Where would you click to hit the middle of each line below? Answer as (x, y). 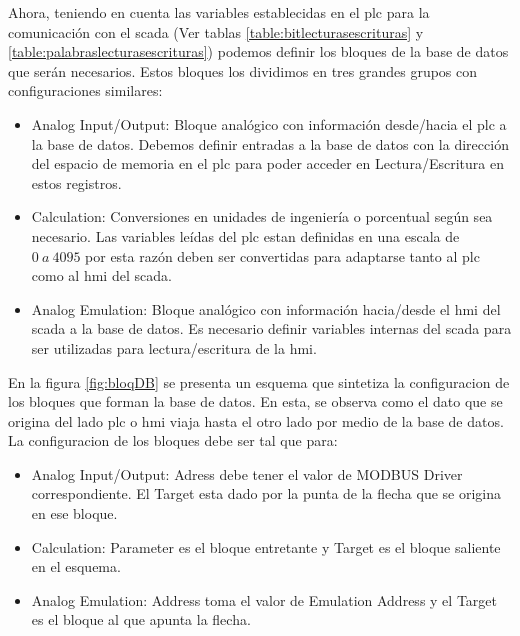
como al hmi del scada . (101, 275)
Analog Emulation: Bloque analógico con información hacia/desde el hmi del (266, 308)
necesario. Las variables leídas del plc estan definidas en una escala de (245, 235)
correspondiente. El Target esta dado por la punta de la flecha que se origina (266, 493)
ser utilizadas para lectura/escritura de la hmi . (174, 347)
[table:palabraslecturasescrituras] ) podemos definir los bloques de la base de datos (258, 51)
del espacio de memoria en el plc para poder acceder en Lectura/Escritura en (267, 163)
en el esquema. (76, 566)
